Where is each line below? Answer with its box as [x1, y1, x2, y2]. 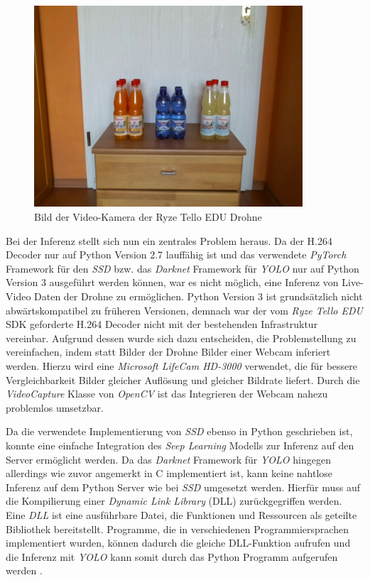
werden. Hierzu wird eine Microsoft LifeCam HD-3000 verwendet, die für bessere [6, 358, 357, 373]
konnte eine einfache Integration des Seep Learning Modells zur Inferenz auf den [6, 437, 354, 452]
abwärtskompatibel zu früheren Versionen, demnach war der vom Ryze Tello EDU [6, 302, 363, 317]
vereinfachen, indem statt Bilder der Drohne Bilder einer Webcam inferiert [6, 344, 331, 359]
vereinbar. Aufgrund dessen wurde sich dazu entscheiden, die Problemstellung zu [6, 330, 357, 345]
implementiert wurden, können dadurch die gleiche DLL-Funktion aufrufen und [6, 535, 351, 550]
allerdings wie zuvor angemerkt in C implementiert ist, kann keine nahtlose [6, 466, 333, 481]
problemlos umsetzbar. [6, 400, 104, 415]
